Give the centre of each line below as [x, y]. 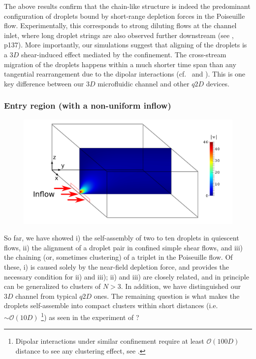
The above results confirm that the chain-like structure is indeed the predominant [127, 6]
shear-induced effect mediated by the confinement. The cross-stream [124, 54]
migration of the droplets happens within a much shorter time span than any [120, 64]
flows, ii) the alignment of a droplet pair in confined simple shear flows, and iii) [124, 247]
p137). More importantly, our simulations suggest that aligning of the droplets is [126, 45]
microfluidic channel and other [144, 83]
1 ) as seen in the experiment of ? [90, 316]
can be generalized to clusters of [52, 286]
